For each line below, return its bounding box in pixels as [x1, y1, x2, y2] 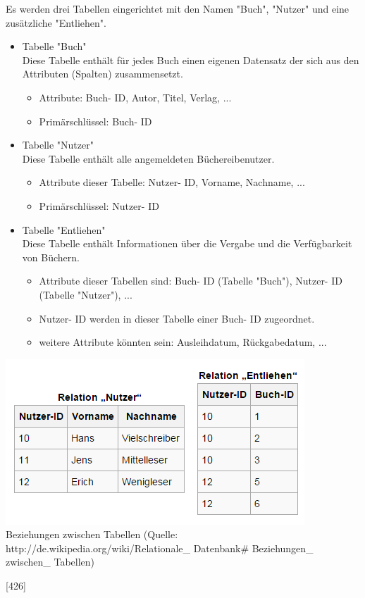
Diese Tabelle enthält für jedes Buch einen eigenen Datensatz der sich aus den [22, 52, 359, 67]
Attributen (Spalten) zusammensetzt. [22, 66, 183, 81]
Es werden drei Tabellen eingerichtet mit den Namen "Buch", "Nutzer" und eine [6, 1, 349, 15]
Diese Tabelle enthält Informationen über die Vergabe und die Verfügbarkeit [22, 236, 352, 251]
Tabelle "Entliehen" [22, 222, 106, 237]
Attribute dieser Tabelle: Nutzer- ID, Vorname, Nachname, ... [39, 175, 305, 189]
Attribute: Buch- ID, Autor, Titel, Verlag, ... [39, 89, 232, 104]
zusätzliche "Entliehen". [6, 15, 106, 30]
